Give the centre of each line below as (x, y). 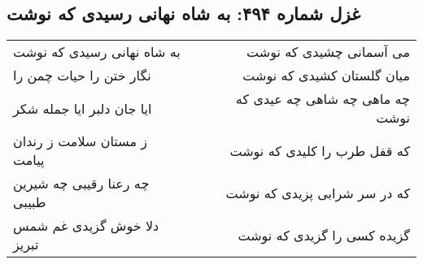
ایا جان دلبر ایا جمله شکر (83, 108)
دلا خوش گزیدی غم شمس (86, 226)
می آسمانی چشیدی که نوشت (328, 52)
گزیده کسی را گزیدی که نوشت (324, 235)
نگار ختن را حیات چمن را (82, 76)
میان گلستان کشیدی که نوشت (326, 76)
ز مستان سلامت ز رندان (81, 141)
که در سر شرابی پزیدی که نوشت (318, 193)
